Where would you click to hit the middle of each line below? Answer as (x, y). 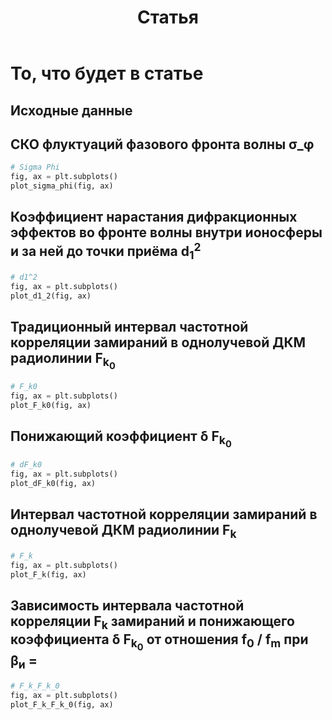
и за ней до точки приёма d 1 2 (106, 251)
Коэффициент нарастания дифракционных (154, 217)
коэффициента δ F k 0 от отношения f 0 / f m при (159, 642)
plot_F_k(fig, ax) (48, 574)
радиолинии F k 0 (63, 361)
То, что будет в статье (107, 73)
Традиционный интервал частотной (129, 327)
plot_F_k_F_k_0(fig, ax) (62, 705)
